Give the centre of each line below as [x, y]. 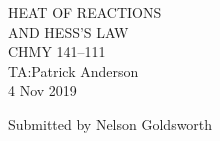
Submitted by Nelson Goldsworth [110, 123]
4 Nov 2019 [42, 90]
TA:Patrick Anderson [73, 70]
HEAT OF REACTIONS [85, 12]
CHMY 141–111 [57, 51]
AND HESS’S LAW [68, 31]
